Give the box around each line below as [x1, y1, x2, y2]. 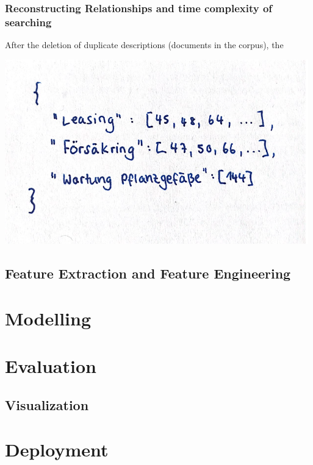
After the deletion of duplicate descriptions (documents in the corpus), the [5, 38, 284, 51]
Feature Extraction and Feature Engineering [5, 264, 291, 283]
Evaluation [5, 353, 96, 378]
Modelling [5, 305, 92, 330]
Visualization [5, 395, 89, 414]
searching [5, 14, 52, 29]
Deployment [5, 437, 109, 462]
